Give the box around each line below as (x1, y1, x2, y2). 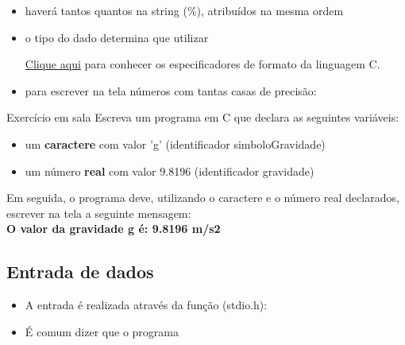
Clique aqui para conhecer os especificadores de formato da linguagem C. (25, 56, 380, 72)
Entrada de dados (6, 259, 154, 284)
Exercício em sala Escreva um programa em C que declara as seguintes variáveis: (6, 109, 399, 126)
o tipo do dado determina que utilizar (25, 29, 209, 45)
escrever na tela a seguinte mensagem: (6, 204, 191, 221)
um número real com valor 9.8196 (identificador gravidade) (25, 162, 314, 179)
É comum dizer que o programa (25, 323, 179, 339)
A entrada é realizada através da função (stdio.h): (25, 297, 268, 313)
